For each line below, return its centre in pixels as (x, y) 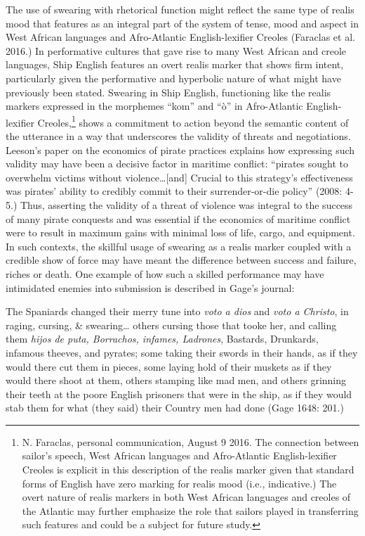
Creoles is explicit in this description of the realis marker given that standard (188, 470)
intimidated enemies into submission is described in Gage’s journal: (150, 287)
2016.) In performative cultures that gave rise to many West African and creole (176, 50)
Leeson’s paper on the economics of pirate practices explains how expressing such (180, 149)
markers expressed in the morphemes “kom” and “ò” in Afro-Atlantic (154, 106)
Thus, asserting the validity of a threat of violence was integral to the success (186, 204)
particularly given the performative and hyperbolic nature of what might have (173, 78)
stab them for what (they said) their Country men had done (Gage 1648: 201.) (175, 408)
